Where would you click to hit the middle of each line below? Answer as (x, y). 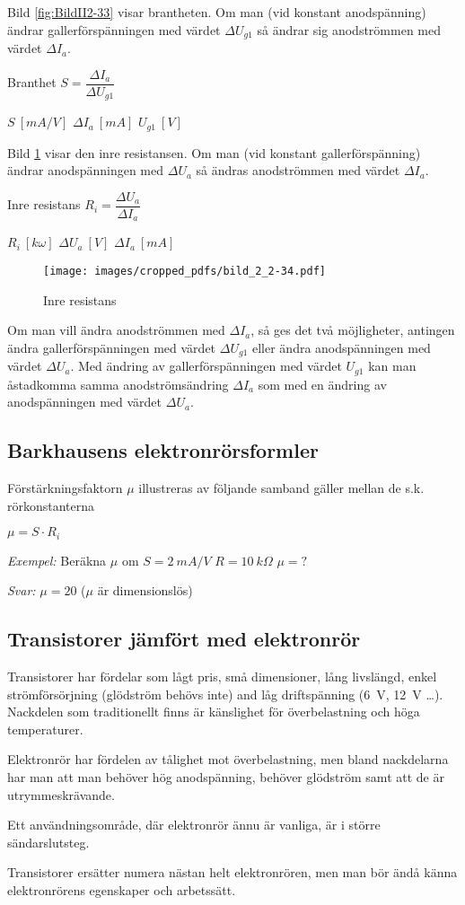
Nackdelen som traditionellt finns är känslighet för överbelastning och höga (214, 712)
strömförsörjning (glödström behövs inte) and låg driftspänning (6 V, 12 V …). (225, 694)
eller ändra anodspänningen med (341, 347)
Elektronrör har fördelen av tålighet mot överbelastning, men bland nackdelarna (228, 759)
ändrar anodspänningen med (86, 170)
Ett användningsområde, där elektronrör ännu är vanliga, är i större (194, 825)
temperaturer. (45, 729)
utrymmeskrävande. (61, 794)
